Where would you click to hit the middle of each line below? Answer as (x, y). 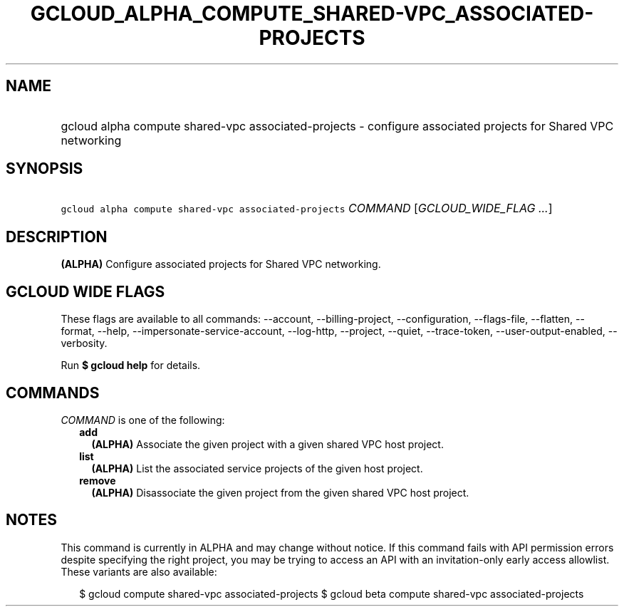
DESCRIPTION (57, 237)
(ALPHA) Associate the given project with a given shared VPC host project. (267, 444)
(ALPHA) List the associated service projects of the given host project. (257, 468)
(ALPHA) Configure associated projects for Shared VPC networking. (221, 264)
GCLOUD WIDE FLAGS (85, 291)
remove (98, 480)
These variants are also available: (139, 571)
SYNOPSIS (45, 169)
